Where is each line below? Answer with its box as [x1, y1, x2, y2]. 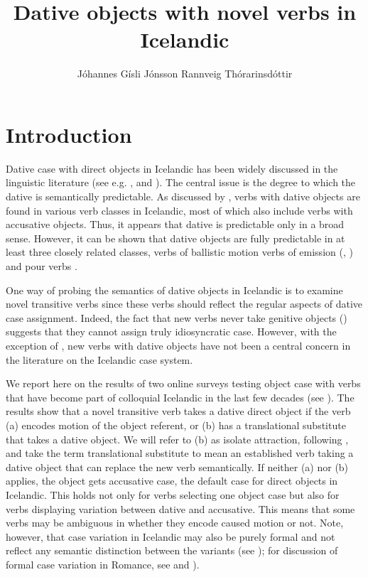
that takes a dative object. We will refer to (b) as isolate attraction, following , [6, 431, 349, 446]
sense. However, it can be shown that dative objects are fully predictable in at [6, 230, 345, 245]
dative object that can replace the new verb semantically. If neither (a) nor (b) [6, 459, 349, 474]
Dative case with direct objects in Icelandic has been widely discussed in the [6, 161, 338, 176]
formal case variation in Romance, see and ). [6, 556, 200, 571]
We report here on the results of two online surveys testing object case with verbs [6, 376, 361, 391]
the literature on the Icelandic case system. [6, 352, 193, 367]
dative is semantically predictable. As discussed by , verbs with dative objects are [6, 189, 360, 204]
